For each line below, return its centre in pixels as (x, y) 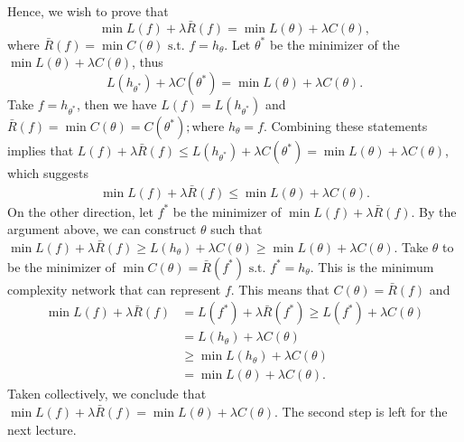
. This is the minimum (372, 266)
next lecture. (42, 429)
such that (237, 229)
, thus (148, 62)
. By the (434, 211)
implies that (41, 150)
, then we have (116, 104)
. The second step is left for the (361, 411)
